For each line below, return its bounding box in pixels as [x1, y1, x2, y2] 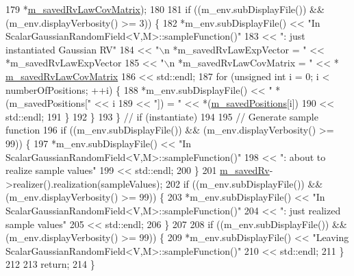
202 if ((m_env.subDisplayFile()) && [166, 176, 323, 190]
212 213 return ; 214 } [5, 257, 95, 271]
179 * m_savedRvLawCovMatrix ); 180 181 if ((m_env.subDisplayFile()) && [5, 2, 325, 16]
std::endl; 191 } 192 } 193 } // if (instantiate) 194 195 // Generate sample [5, 109, 318, 123]
